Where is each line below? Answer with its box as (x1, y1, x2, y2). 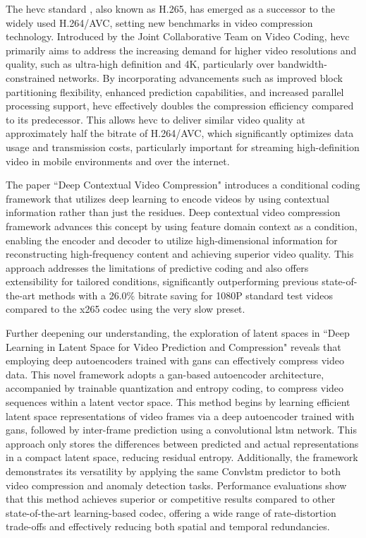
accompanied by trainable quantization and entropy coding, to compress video (6, 381, 344, 395)
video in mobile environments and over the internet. (6, 153, 230, 168)
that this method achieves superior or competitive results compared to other (6, 491, 336, 506)
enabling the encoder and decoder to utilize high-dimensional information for (6, 232, 338, 247)
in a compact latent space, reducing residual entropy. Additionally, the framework (6, 450, 358, 465)
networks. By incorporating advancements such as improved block (58, 70, 343, 85)
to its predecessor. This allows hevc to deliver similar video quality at (6, 112, 305, 126)
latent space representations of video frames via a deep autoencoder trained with (6, 408, 355, 423)
